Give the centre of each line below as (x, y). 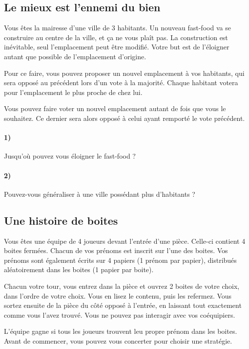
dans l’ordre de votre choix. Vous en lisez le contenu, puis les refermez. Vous (118, 295)
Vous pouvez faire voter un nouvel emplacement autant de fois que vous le (115, 108)
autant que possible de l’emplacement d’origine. (75, 56)
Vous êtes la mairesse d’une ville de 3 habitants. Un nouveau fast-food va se (117, 28)
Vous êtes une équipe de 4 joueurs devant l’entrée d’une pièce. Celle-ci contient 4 (125, 241)
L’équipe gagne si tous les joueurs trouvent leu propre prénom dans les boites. (121, 331)
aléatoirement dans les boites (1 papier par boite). (79, 269)
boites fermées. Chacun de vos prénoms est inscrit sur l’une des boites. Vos (116, 250)
